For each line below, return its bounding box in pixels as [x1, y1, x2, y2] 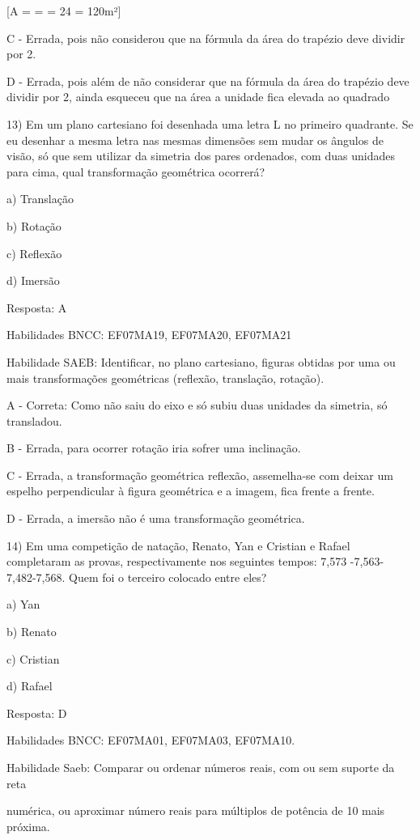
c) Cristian [6, 650, 60, 667]
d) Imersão [6, 272, 60, 289]
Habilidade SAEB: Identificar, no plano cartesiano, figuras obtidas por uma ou [6, 353, 396, 370]
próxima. [6, 817, 50, 834]
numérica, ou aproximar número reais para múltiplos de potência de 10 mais [6, 802, 385, 819]
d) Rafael [6, 677, 53, 694]
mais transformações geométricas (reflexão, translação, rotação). [6, 369, 325, 386]
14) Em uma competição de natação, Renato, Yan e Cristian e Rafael [6, 537, 350, 554]
